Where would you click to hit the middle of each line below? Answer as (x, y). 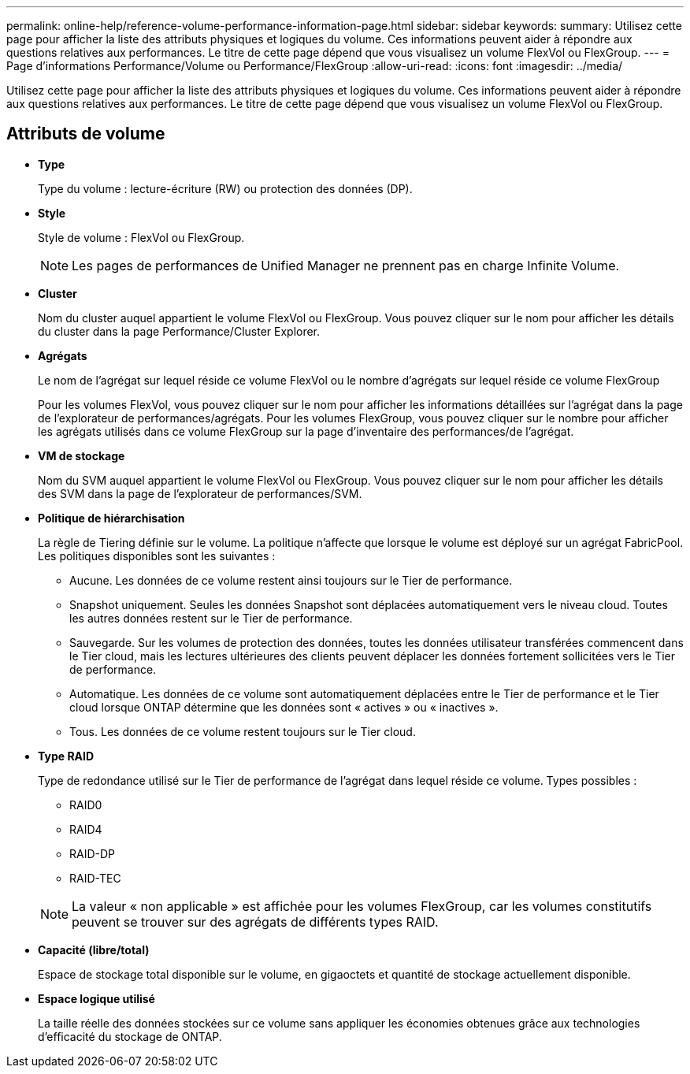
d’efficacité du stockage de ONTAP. (130, 1036)
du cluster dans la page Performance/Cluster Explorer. (179, 331)
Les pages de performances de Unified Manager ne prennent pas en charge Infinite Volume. (346, 265)
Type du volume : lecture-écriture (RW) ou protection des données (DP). (225, 188)
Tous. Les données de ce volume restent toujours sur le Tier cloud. (243, 731)
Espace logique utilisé (96, 998)
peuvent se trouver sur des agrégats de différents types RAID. (255, 922)
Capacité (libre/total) (94, 950)
